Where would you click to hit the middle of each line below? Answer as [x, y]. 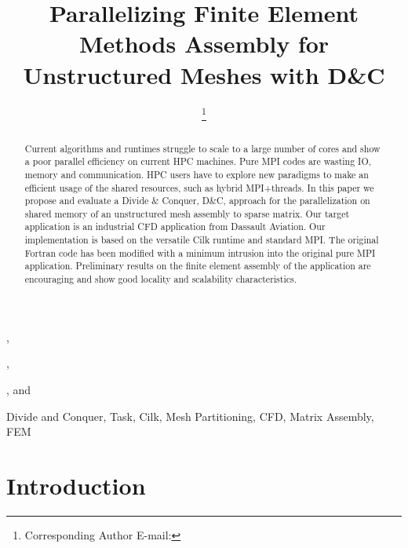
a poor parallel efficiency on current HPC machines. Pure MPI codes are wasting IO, [198, 161]
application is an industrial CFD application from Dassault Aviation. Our [175, 227]
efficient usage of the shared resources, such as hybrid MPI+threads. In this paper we [199, 187]
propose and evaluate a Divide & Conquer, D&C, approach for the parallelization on [197, 201]
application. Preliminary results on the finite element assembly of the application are [198, 266]
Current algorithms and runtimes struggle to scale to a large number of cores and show [202, 148]
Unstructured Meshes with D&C [204, 74]
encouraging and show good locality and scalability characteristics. [160, 279]
